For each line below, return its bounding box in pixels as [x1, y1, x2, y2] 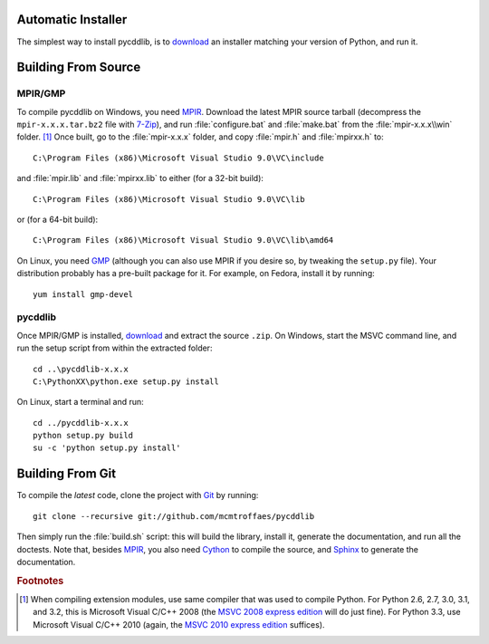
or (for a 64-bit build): [16, 214, 99, 226]
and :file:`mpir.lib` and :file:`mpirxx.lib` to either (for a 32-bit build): [16, 173, 264, 184]
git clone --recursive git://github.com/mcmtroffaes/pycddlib [33, 511, 315, 521]
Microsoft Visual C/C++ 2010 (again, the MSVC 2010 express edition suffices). [33, 619, 325, 630]
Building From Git [16, 466, 117, 482]
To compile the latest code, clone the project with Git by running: [16, 490, 259, 501]
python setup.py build [33, 430, 134, 441]
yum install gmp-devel [33, 289, 134, 299]
